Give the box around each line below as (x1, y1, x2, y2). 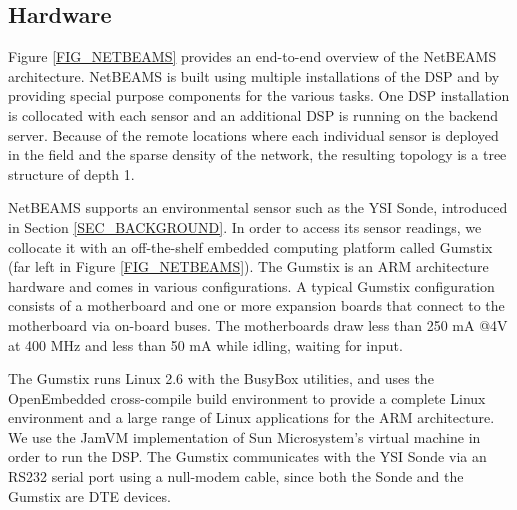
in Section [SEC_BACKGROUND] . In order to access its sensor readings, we (8, 216, 482, 237)
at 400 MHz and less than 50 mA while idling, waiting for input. (8, 334, 403, 355)
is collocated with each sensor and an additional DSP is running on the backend (8, 104, 499, 125)
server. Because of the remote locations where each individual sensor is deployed (8, 124, 499, 145)
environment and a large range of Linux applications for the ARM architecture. (8, 407, 495, 428)
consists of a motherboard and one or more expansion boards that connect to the (8, 295, 505, 316)
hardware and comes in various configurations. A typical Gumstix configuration (8, 275, 495, 296)
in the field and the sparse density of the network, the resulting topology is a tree (8, 144, 507, 165)
